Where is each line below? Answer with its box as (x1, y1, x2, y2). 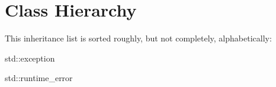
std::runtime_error (5, 72, 73, 84)
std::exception (5, 51, 55, 64)
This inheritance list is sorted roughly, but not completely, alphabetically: (5, 32, 272, 44)
